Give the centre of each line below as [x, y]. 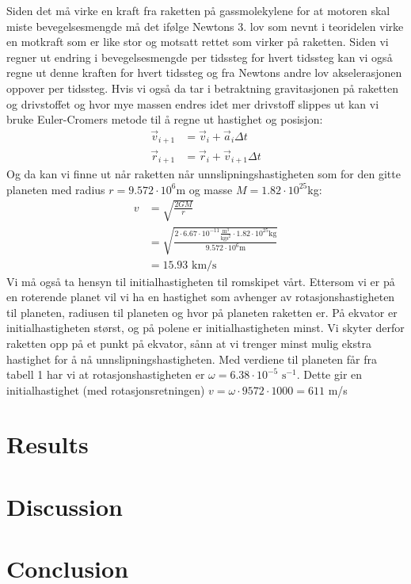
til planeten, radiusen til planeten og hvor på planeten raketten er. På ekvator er [202, 312]
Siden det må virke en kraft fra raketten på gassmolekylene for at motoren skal [198, 10]
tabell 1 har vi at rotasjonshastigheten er [106, 374]
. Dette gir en [329, 374]
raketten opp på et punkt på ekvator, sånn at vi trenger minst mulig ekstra [189, 343]
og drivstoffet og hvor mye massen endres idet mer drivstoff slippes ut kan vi [193, 103]
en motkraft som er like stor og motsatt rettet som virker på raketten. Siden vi [198, 42]
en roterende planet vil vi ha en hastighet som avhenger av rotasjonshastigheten [201, 297]
